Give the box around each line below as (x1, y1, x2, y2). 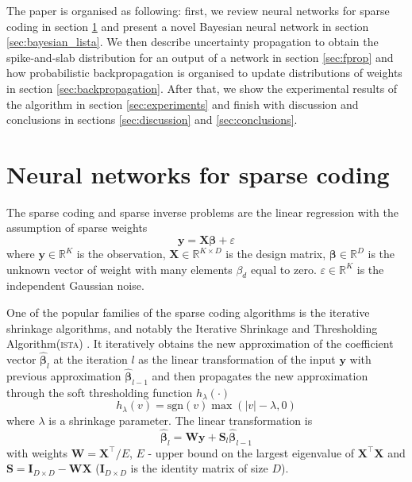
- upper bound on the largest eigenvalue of (148, 444, 355, 461)
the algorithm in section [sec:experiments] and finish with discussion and (6, 95, 359, 112)
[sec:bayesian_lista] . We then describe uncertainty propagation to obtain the (6, 33, 379, 50)
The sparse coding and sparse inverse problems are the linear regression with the (6, 203, 399, 220)
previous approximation (6, 368, 121, 384)
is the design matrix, (225, 245, 326, 262)
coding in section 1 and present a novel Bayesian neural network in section (6, 17, 369, 34)
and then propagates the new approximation (152, 368, 368, 384)
